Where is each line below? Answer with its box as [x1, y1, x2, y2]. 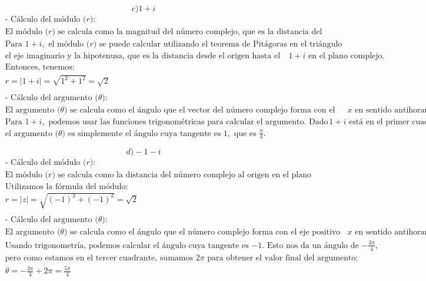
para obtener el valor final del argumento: [207, 253, 358, 262]
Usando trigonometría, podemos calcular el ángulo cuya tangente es [5, 241, 249, 250]
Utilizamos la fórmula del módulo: [5, 182, 128, 191]
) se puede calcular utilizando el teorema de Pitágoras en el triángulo [93, 40, 342, 49]
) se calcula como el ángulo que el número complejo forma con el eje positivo [64, 228, 341, 237]
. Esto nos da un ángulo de [262, 241, 359, 250]
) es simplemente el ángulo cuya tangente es [62, 129, 221, 138]
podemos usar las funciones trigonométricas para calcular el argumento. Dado [48, 117, 328, 126]
